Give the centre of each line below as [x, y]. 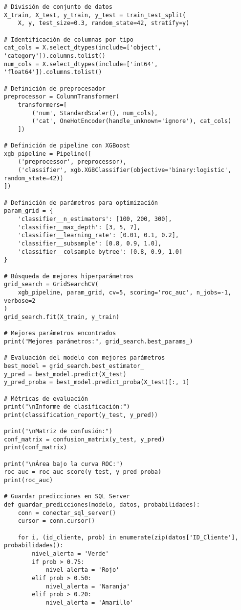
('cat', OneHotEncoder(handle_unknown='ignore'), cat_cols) [132, 121]
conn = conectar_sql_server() [67, 513]
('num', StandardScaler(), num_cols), [95, 113]
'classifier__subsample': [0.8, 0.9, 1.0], [90, 244]
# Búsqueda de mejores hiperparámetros [69, 276]
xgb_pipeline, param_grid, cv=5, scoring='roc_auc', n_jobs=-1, [125, 292]
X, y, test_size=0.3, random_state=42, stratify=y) [104, 23]
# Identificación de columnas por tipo [69, 39]
